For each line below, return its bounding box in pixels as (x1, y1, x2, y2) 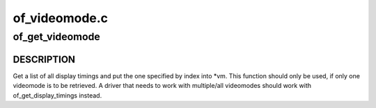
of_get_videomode (13, 30, 100, 43)
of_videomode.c (13, 10, 108, 26)
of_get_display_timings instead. (13, 91, 102, 100)
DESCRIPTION (13, 53, 76, 65)
